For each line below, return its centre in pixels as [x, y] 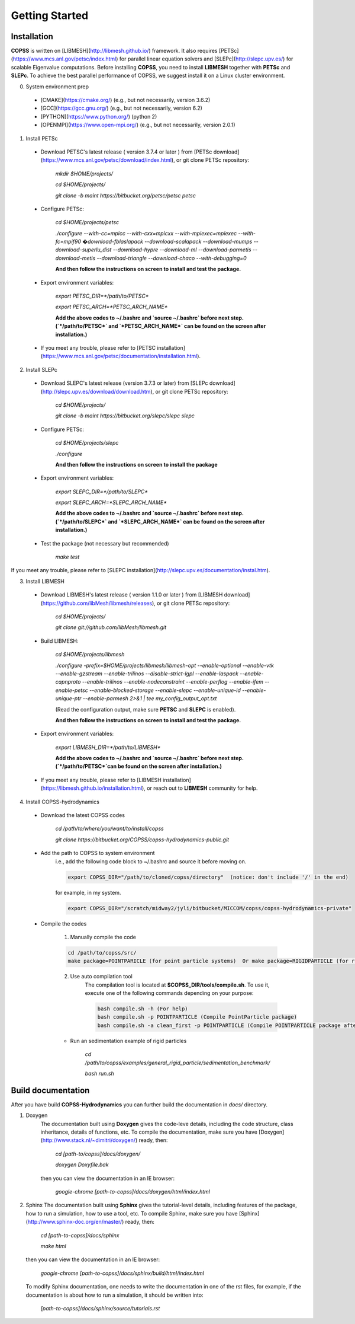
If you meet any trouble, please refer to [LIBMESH [101, 780]
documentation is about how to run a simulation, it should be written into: [114, 1295]
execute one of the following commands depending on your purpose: [169, 993]
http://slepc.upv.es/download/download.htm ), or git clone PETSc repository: [135, 391]
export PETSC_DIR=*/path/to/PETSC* [102, 296]
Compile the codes [64, 923]
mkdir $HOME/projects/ [84, 173]
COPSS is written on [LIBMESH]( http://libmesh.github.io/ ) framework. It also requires [114, 51]
